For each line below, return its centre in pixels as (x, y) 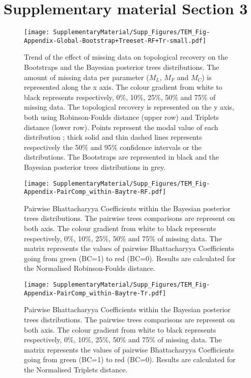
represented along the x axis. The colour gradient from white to (123, 87)
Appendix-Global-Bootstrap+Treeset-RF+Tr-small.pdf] (115, 41)
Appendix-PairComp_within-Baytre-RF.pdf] (95, 192)
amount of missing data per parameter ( (87, 77)
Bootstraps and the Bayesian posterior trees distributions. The (122, 67)
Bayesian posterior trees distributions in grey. (95, 167)
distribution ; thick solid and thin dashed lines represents (113, 137)
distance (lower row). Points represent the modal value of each (121, 127)
